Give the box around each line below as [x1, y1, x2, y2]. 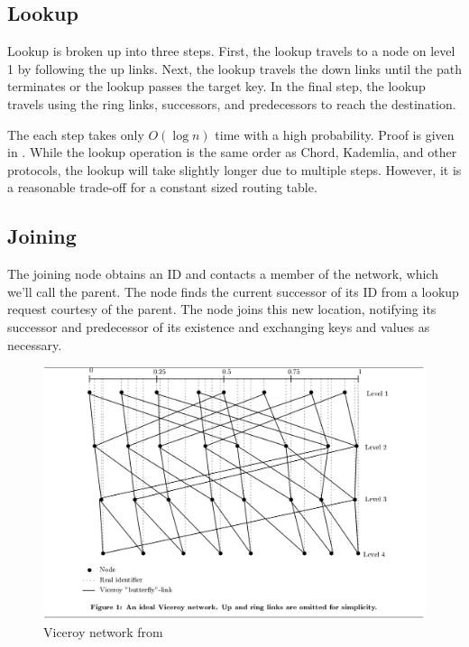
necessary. [7, 335, 62, 354]
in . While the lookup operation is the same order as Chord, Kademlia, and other [7, 143, 457, 162]
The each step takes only [7, 125, 144, 143]
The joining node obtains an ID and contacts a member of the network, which [7, 264, 438, 283]
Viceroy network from [43, 623, 163, 642]
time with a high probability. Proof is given [215, 125, 455, 143]
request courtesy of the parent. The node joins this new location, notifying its [7, 300, 437, 319]
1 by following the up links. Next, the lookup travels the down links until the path [7, 59, 462, 78]
